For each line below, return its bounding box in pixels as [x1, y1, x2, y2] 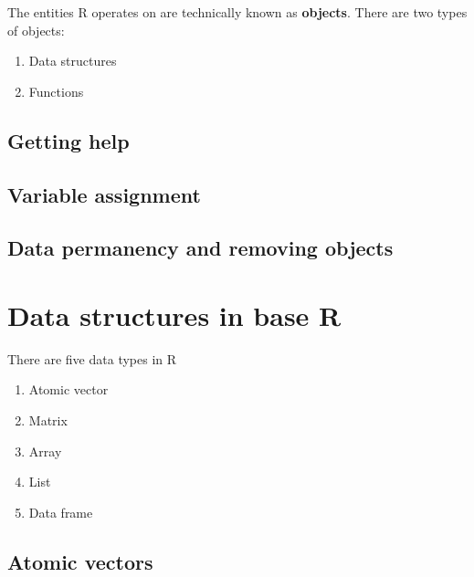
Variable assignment [7, 180, 201, 208]
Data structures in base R [7, 296, 342, 333]
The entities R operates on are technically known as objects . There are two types [7, 3, 468, 21]
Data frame [28, 502, 93, 521]
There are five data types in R [7, 349, 177, 368]
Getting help [7, 126, 130, 154]
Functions [28, 81, 84, 100]
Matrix [28, 411, 68, 430]
